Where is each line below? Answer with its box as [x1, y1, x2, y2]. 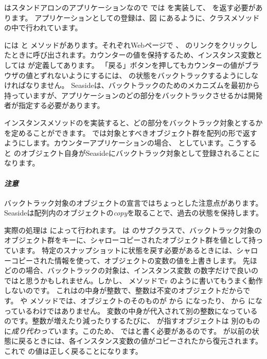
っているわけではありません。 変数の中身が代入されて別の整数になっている [4, 305, 258, 316]
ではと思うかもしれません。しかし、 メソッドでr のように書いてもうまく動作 [4, 275, 263, 285]
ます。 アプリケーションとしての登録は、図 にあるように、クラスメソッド [11, 12, 260, 23]
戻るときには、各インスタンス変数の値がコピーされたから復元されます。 [18, 335, 263, 346]
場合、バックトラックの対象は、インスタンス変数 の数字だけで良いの [25, 265, 259, 276]
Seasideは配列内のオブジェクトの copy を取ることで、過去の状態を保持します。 [4, 207, 263, 218]
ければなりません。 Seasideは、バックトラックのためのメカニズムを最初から [4, 80, 260, 91]
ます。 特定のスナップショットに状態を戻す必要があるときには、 [18, 245, 237, 256]
